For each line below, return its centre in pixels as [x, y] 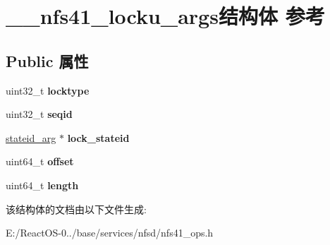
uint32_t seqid [39, 114]
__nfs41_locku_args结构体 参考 [165, 16]
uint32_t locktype [48, 90]
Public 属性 [47, 60]
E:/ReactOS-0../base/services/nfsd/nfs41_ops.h [110, 233]
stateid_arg [31, 137]
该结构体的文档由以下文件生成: [76, 209]
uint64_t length [42, 185]
